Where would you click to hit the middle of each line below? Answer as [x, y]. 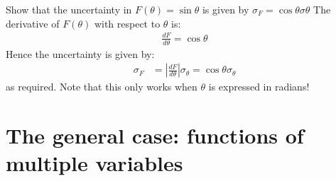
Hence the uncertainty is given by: [80, 53]
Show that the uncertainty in [69, 9]
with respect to [127, 23]
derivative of [33, 23]
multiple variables [94, 163]
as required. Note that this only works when [102, 87]
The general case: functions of [155, 135]
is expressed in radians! [259, 87]
